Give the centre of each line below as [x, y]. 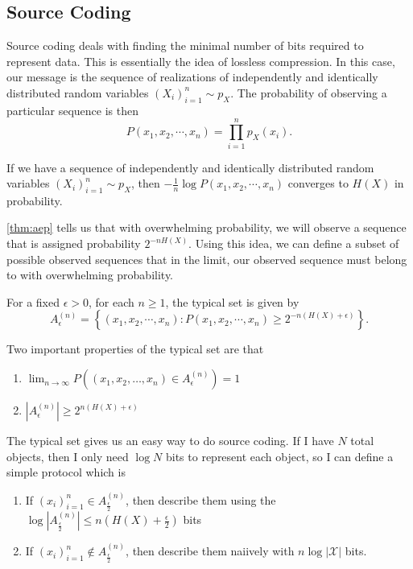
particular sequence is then [72, 110]
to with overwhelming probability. [90, 275]
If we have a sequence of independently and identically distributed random [190, 167]
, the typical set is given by [232, 301]
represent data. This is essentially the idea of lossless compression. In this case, [201, 61]
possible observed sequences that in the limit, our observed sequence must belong [207, 259]
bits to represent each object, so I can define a [279, 456]
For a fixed [33, 301]
